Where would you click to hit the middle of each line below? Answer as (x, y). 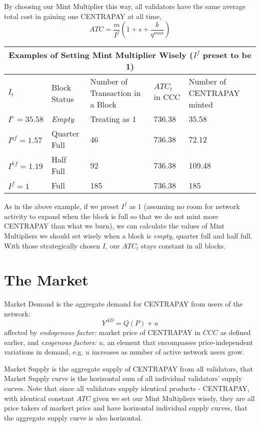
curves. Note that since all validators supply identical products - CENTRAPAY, (127, 388)
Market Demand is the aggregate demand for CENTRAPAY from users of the (123, 304)
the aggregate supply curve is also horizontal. (73, 417)
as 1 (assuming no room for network (184, 206)
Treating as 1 (113, 119)
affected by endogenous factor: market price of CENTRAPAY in (102, 332)
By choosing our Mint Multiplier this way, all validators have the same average (125, 6)
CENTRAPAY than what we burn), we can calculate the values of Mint (114, 226)
